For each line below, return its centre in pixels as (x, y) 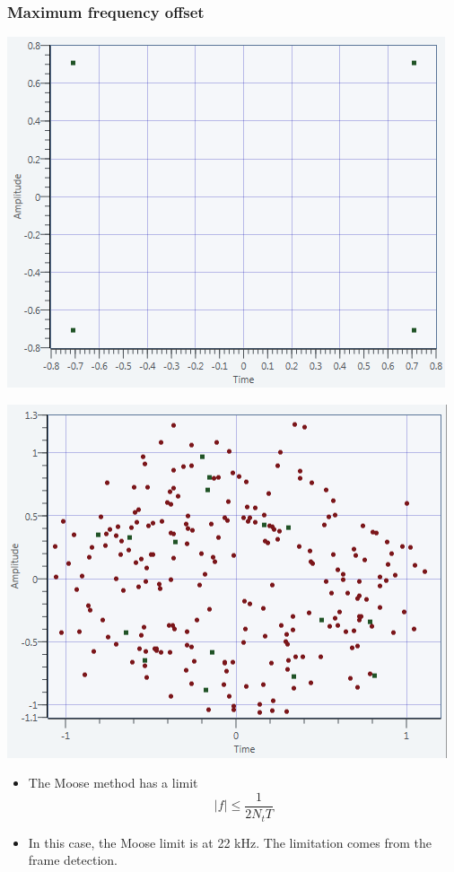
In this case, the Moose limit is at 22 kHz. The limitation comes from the (230, 842)
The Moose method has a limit (113, 783)
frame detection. (73, 860)
